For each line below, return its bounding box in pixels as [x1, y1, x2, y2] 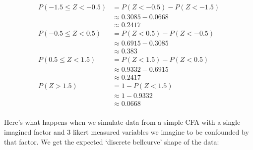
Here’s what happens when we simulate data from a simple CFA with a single [4, 117, 241, 127]
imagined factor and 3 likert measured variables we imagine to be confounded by [4, 127, 249, 137]
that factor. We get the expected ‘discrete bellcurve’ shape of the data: [4, 136, 219, 147]
